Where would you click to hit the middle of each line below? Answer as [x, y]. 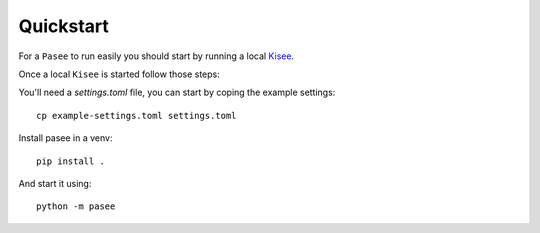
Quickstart [64, 26]
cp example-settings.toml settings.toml [136, 115]
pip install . [70, 161]
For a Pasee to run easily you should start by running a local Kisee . [156, 56]
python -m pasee [76, 206]
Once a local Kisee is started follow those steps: [119, 74]
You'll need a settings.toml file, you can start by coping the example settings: [177, 92]
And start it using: [55, 183]
